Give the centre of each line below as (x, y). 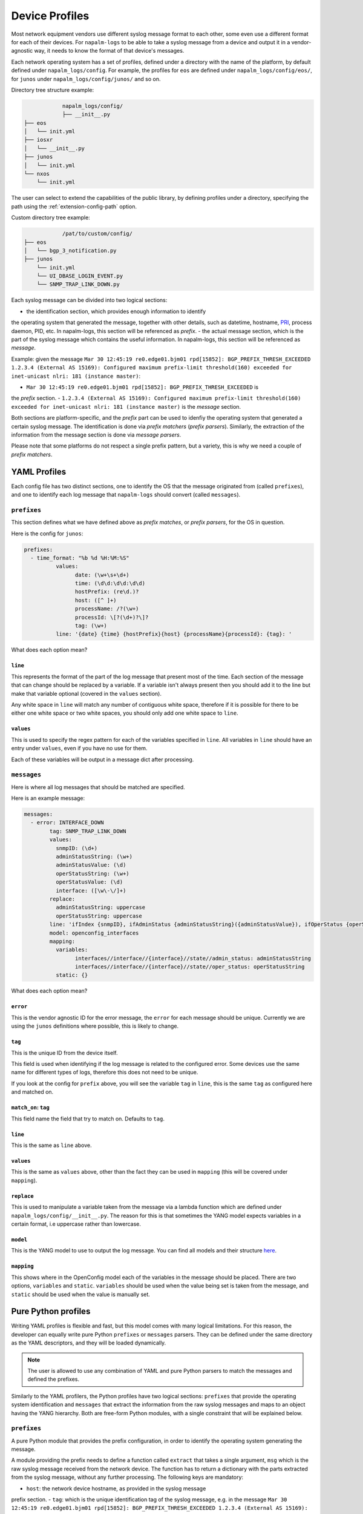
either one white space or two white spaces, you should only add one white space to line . (125, 713)
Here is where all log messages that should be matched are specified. (98, 787)
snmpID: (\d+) (77, 848)
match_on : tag (30, 1108)
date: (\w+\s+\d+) (102, 575)
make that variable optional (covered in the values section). (86, 693)
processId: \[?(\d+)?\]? (112, 617)
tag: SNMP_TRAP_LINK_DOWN (88, 831)
